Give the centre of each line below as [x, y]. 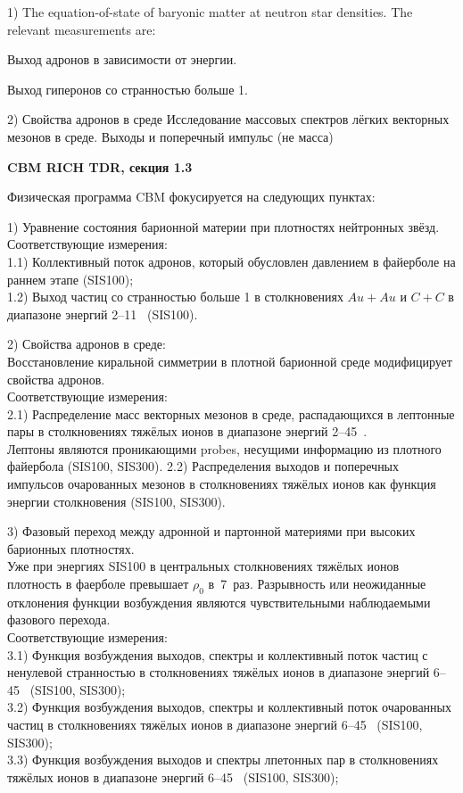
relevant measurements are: [82, 29]
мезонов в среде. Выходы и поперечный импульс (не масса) [170, 136]
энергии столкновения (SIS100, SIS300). [116, 501]
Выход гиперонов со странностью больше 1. [128, 89]
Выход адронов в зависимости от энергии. [122, 59]
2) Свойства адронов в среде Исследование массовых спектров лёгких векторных [228, 119]
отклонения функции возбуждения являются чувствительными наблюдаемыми [219, 602]
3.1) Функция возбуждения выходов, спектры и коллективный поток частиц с [218, 654]
